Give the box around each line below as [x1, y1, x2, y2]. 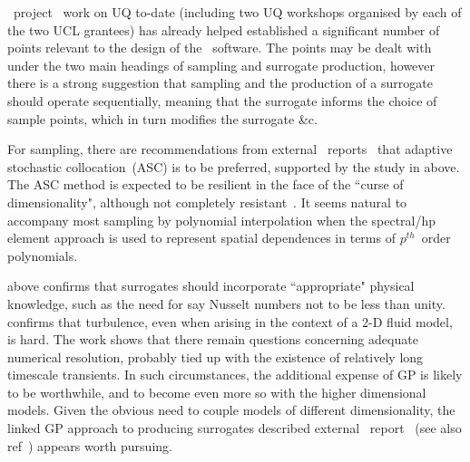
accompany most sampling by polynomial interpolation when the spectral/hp [7, 210, 436, 229]
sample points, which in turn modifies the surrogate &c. [7, 109, 318, 128]
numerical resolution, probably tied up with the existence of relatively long [7, 347, 424, 366]
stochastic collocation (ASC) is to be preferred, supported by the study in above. [7, 157, 460, 176]
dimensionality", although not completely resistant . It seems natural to [7, 192, 407, 211]
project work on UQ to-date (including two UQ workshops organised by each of [13, 3, 462, 21]
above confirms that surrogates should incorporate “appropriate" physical [7, 276, 415, 295]
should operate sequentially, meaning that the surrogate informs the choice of [7, 91, 437, 110]
